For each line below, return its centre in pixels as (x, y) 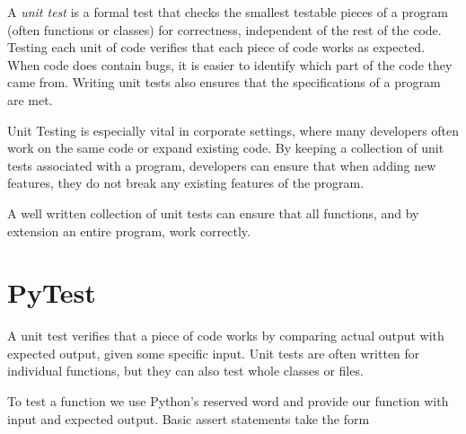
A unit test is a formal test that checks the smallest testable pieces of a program (228, 12)
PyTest (52, 292)
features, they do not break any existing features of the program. (186, 183)
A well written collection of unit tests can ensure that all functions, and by (213, 213)
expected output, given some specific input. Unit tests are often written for (214, 353)
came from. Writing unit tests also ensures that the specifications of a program (224, 82)
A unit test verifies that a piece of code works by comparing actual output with (226, 336)
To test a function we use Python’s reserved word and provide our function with (228, 401)
